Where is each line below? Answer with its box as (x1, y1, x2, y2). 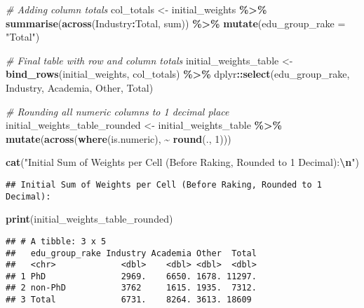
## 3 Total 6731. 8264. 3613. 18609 (6, 295, 252, 305)
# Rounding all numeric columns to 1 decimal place (6, 104, 229, 118)
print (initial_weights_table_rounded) (6, 211, 173, 226)
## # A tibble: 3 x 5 (6, 236, 107, 246)
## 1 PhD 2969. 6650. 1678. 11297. (6, 271, 257, 281)
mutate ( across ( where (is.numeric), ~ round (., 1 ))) (6, 131, 231, 146)
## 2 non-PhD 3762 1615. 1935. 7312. (6, 283, 257, 293)
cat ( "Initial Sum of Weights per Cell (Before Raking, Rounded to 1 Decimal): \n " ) (6, 155, 359, 169)
